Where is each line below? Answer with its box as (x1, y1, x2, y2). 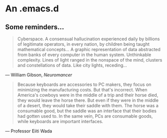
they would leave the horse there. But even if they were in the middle (17, 97, 159, 103)
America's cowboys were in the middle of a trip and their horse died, (17, 92, 159, 98)
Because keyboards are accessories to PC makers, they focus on (17, 81, 152, 87)
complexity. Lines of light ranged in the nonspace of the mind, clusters (17, 57, 163, 63)
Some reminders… (5, 23, 64, 31)
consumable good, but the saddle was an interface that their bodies (17, 108, 157, 114)
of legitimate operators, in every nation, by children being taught (17, 41, 150, 47)
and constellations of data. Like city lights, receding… (17, 63, 127, 68)
